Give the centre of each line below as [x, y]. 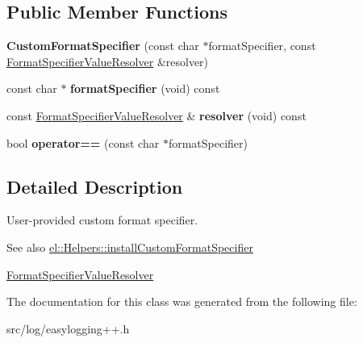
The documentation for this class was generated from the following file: [182, 301]
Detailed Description [95, 186]
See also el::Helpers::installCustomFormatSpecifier [130, 247]
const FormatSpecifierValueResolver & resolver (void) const [156, 115]
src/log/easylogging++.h [68, 328]
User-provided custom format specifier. [102, 220]
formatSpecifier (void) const [145, 88]
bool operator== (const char [83, 142]
